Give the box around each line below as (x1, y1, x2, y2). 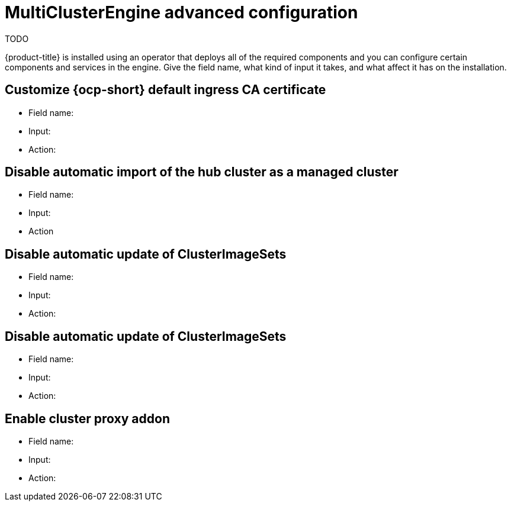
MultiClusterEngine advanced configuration (5, 2, 358, 22)
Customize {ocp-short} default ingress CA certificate (5, 82, 326, 98)
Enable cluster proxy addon (5, 411, 170, 426)
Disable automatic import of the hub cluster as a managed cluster (5, 165, 398, 180)
